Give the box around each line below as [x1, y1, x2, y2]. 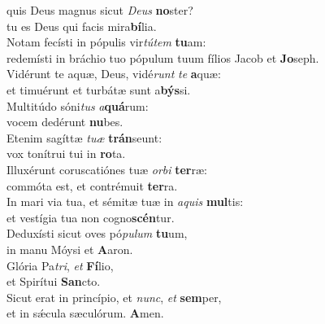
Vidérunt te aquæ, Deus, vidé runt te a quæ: [6, 65, 221, 82]
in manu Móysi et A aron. [6, 240, 133, 257]
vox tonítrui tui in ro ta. [6, 145, 126, 162]
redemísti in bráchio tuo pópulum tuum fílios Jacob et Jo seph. [6, 49, 319, 66]
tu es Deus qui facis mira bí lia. [6, 17, 157, 34]
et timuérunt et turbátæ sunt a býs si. [6, 81, 191, 98]
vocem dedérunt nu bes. [6, 113, 123, 130]
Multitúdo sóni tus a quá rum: [6, 97, 149, 114]
